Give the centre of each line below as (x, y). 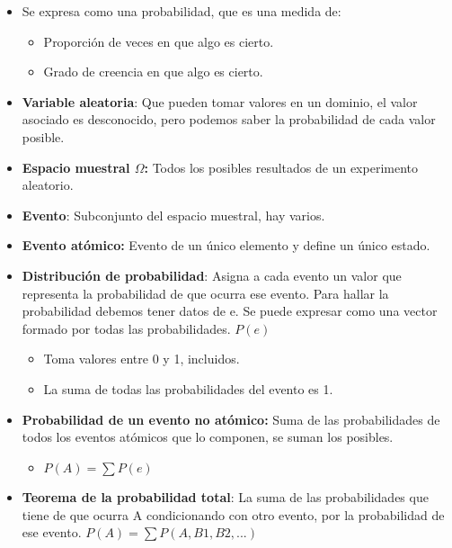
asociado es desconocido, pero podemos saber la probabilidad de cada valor (229, 119)
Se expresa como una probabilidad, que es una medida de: (182, 11)
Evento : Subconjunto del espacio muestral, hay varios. (173, 215)
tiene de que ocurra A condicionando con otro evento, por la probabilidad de (233, 514)
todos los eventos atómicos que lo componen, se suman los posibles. (208, 437)
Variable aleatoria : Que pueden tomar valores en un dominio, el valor (220, 101)
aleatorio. (48, 185)
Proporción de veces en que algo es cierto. (159, 41)
